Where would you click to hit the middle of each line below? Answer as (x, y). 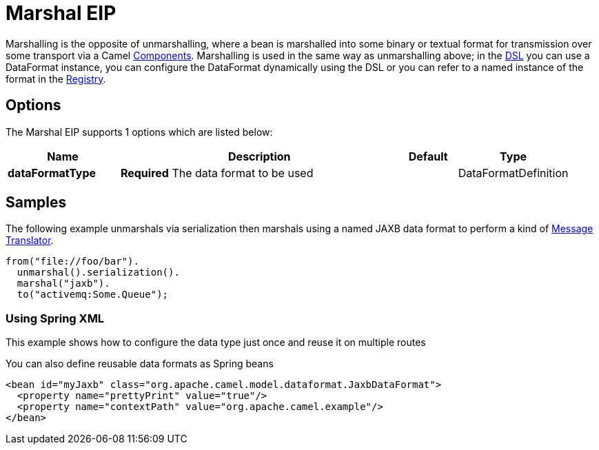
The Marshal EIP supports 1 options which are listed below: (139, 132)
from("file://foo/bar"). (72, 262)
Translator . (30, 241)
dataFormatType (52, 173)
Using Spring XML (55, 318)
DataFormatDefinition (513, 173)
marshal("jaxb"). (63, 284)
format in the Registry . (56, 79)
